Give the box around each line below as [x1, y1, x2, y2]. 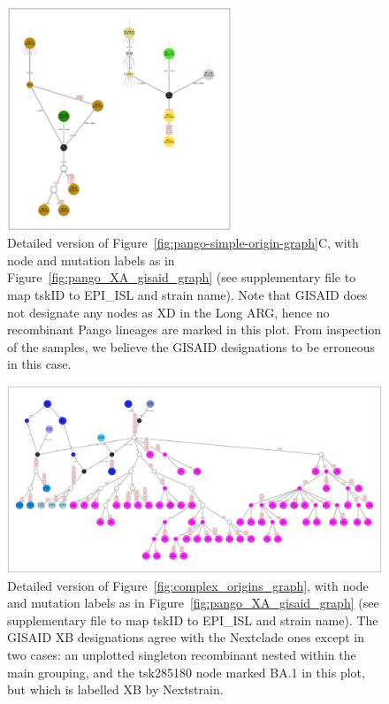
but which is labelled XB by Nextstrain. [7, 680, 224, 699]
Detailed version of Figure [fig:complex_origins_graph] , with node [7, 576, 369, 594]
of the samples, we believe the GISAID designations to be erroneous [7, 337, 376, 356]
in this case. [7, 355, 72, 373]
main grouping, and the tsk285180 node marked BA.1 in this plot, [7, 662, 365, 681]
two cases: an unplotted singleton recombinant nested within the [7, 645, 356, 663]
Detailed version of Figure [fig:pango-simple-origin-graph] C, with [7, 233, 359, 252]
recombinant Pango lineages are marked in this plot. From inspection [7, 320, 382, 339]
